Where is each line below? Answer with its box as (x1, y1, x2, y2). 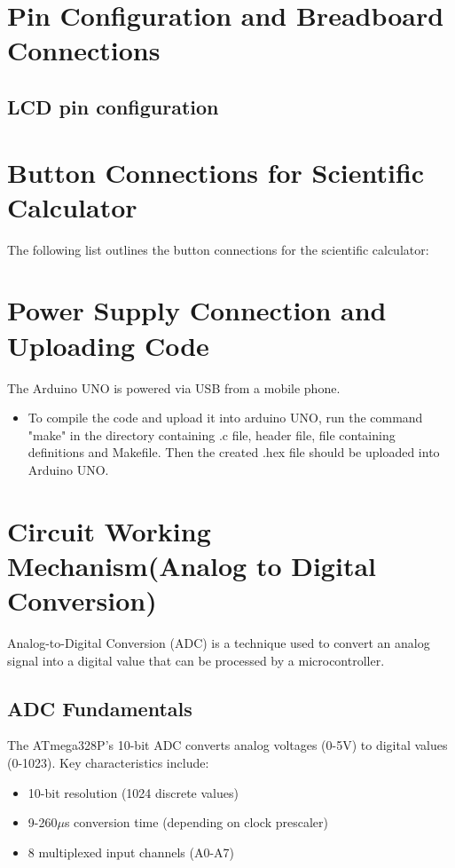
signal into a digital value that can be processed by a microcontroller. (7, 651, 385, 669)
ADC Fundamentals (7, 694, 192, 722)
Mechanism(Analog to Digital (7, 547, 376, 583)
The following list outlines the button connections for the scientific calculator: (7, 240, 429, 258)
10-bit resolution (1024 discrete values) (27, 783, 239, 801)
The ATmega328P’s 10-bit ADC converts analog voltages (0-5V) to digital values (7, 736, 448, 754)
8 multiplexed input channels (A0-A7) (27, 842, 235, 861)
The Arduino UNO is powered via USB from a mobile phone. (7, 378, 341, 397)
